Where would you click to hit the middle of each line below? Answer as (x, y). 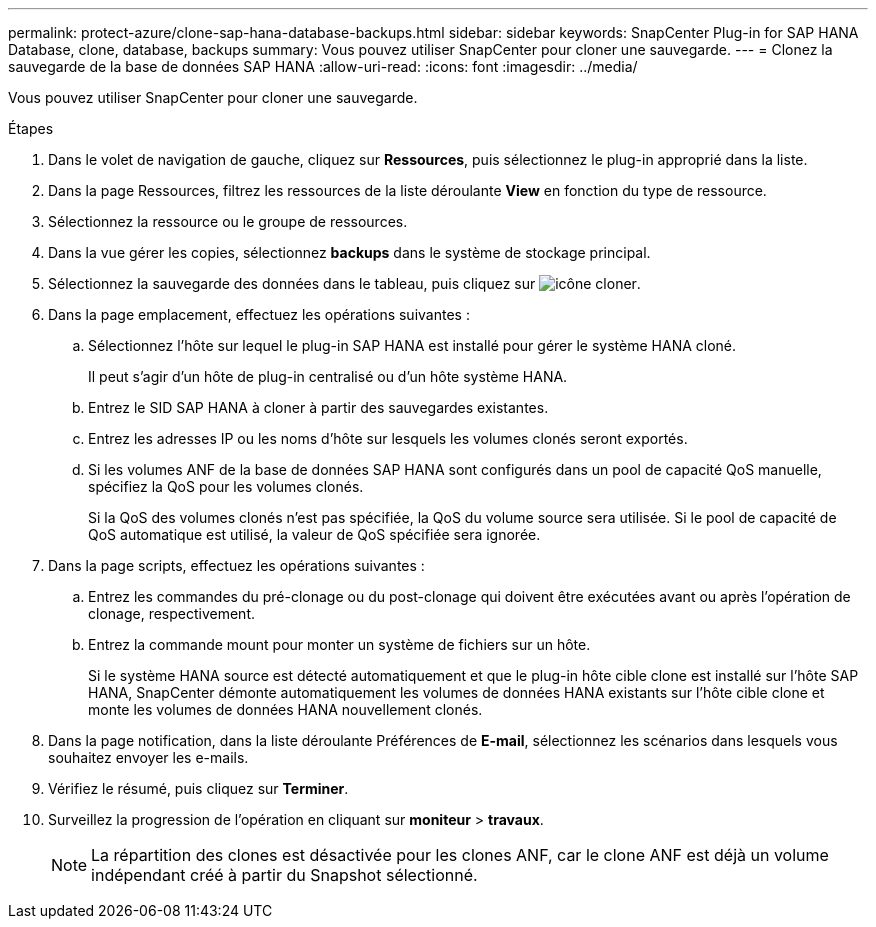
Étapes (31, 128)
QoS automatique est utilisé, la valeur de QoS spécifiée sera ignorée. (314, 534)
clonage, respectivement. (171, 613)
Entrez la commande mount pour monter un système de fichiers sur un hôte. (339, 644)
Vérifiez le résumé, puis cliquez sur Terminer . (198, 788)
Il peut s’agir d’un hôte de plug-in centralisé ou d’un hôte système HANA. (328, 376)
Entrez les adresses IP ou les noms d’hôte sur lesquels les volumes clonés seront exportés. (388, 438)
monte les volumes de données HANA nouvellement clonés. (285, 709)
